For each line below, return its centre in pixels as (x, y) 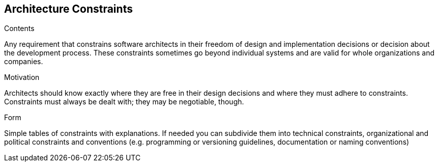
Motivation (22, 77)
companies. (24, 62)
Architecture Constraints (68, 9)
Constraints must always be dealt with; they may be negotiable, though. (124, 102)
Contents (19, 29)
